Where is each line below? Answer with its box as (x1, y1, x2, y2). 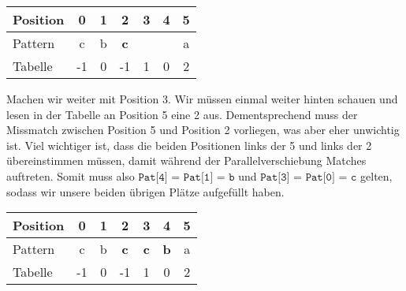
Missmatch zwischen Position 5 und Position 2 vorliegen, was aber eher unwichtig (6, 121, 400, 138)
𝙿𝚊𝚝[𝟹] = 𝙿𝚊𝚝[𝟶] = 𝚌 (260, 171, 357, 183)
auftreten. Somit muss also (6, 167, 135, 184)
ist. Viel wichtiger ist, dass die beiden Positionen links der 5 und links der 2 (6, 136, 372, 153)
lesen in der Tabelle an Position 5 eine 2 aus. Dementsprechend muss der (6, 106, 358, 122)
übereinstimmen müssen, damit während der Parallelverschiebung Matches (6, 152, 367, 169)
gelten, (360, 167, 393, 184)
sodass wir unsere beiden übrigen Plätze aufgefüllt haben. (6, 183, 285, 200)
